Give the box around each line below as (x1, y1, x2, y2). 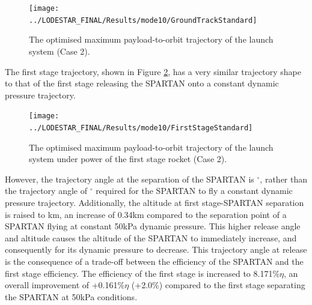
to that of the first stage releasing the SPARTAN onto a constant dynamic (5, 77, 279, 89)
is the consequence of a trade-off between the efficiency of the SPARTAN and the (5, 255, 304, 267)
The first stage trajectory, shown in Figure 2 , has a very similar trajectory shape (5, 65, 301, 77)
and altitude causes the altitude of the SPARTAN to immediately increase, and (5, 231, 297, 244)
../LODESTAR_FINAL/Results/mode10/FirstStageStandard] (29, 123, 253, 132)
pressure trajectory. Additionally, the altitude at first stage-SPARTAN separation (5, 196, 304, 208)
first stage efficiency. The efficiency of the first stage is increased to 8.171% (5, 267, 280, 279)
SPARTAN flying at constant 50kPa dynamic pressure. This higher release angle (5, 220, 301, 232)
